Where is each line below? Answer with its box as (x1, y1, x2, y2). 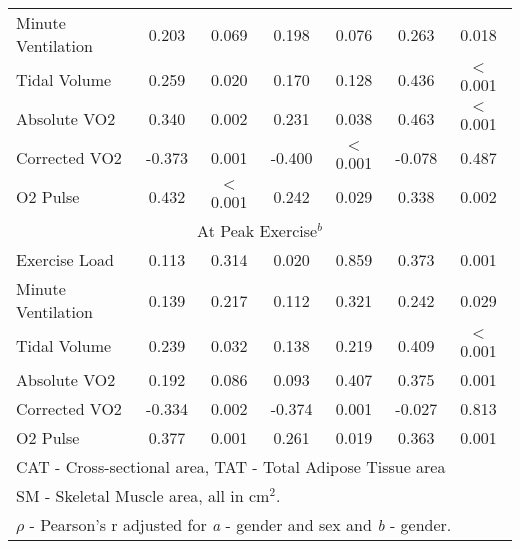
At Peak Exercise (197, 219, 318, 242)
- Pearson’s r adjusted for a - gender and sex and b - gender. (29, 513, 452, 536)
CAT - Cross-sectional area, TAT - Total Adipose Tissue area (16, 455, 446, 478)
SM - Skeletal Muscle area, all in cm (16, 484, 270, 507)
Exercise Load (16, 248, 114, 271)
